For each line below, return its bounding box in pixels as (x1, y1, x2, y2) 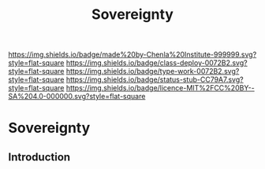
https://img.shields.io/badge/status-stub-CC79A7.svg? (65, 75, 244, 84)
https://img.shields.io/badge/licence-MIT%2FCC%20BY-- (65, 83, 255, 93)
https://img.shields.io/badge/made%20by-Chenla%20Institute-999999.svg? (8, 50, 257, 60)
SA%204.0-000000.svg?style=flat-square (8, 92, 146, 101)
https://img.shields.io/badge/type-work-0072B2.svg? (65, 67, 240, 76)
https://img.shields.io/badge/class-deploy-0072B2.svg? (65, 58, 248, 68)
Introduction (8, 150, 71, 163)
